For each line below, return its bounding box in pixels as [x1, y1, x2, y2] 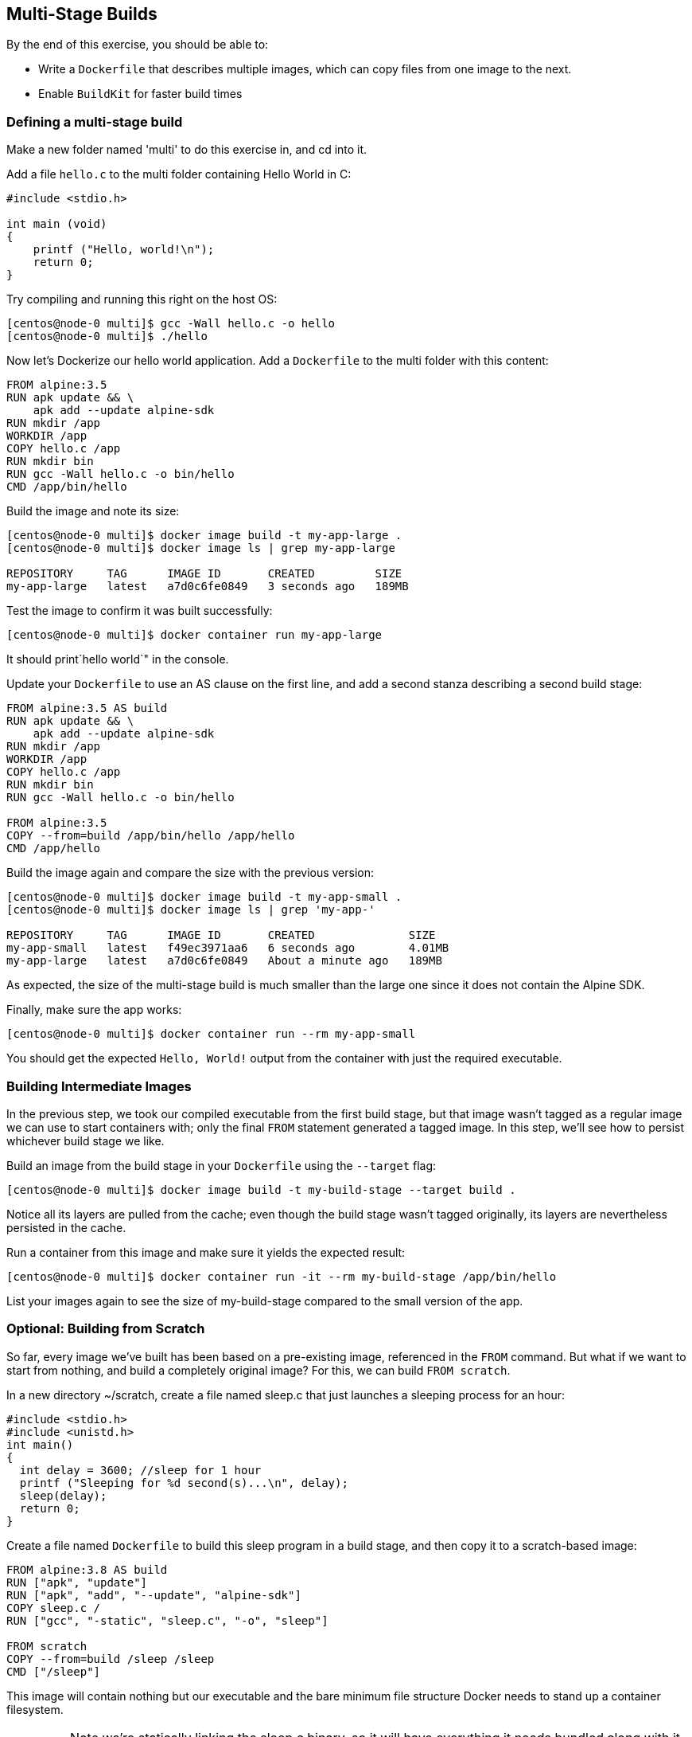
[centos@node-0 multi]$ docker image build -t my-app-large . [6, 529, 402, 542]
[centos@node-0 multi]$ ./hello [6, 330, 208, 343]
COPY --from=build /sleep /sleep [6, 1652, 215, 1665]
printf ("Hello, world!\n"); [33, 243, 215, 256]
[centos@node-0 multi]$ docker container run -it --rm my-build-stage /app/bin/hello [6, 1269, 557, 1283]
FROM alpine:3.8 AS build [6, 1563, 168, 1576]
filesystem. [6, 1702, 64, 1716]
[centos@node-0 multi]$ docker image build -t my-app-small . [6, 890, 402, 904]
